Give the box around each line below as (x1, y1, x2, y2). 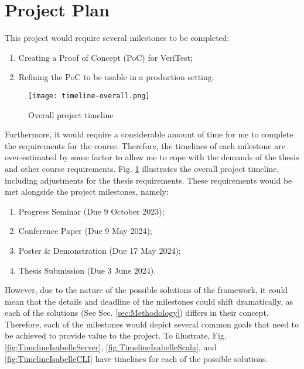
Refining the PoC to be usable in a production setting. (18, 71, 214, 83)
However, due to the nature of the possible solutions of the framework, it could (5, 284, 288, 296)
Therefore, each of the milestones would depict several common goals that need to (5, 318, 299, 330)
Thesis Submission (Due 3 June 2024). (18, 264, 156, 276)
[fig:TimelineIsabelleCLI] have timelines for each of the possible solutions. (5, 352, 268, 364)
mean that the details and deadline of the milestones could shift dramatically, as (5, 295, 293, 307)
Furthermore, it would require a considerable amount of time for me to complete (5, 128, 293, 140)
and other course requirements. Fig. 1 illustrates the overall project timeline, (5, 162, 279, 174)
